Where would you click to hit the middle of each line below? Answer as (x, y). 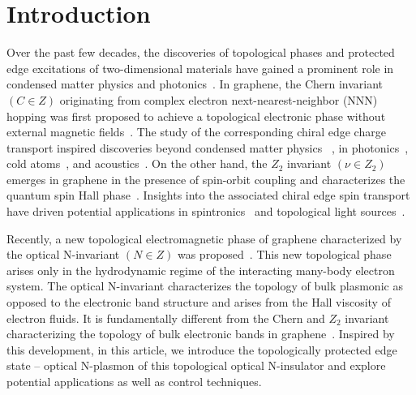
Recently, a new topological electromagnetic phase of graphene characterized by (204, 238)
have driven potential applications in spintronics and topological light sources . (206, 211)
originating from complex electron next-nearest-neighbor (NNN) (219, 99)
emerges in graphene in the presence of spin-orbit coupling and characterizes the (206, 179)
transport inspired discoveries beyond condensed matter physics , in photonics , (208, 147)
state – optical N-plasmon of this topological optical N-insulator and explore (196, 365)
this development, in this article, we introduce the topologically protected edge (202, 349)
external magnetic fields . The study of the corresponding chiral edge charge (196, 132)
